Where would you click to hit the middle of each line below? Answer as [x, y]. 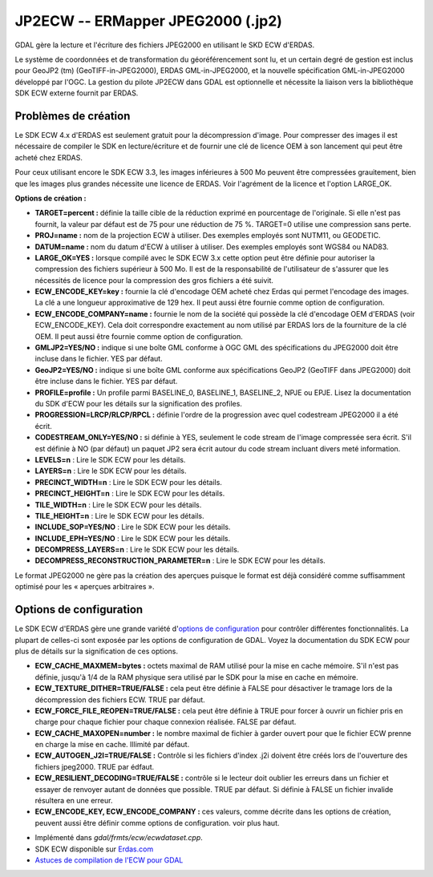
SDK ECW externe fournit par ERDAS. [77, 93]
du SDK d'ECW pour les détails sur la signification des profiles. [138, 404]
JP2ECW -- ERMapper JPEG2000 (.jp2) [148, 21]
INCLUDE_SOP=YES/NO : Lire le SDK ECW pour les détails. [133, 527]
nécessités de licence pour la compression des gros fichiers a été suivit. [154, 280]
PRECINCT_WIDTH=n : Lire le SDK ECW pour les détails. [128, 482]
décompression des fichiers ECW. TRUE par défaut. [120, 699]
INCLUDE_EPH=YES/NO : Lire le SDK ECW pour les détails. [133, 538]
